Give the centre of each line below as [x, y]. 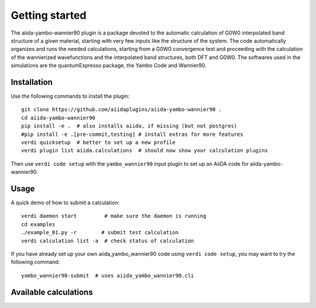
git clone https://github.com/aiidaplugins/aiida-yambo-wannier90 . [121, 109]
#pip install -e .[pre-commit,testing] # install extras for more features [132, 134]
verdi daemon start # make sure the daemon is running [114, 216]
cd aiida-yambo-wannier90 [59, 118]
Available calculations [52, 292]
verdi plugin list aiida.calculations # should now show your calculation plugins [145, 150]
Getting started [49, 15]
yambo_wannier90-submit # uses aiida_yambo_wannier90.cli [108, 276]
